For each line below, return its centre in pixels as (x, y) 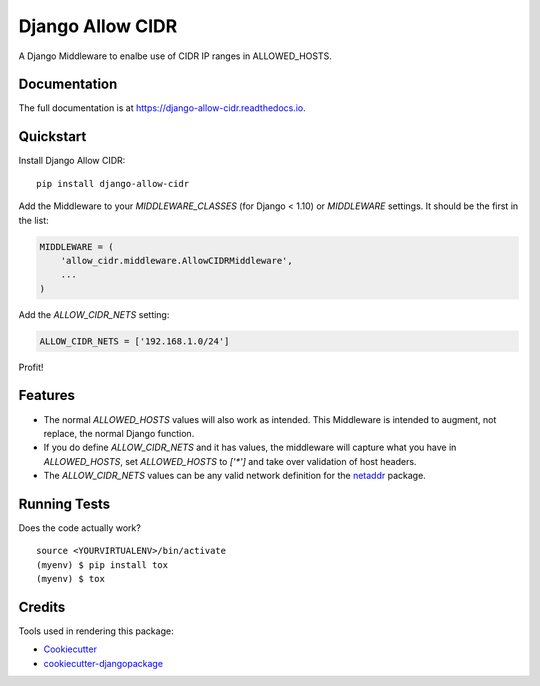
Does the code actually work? (80, 528)
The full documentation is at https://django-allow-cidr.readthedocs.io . (162, 108)
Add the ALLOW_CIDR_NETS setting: (94, 314)
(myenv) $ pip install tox (102, 564)
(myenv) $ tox (70, 579)
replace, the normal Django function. (119, 433)
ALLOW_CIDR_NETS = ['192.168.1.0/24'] (134, 341)
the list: (33, 220)
